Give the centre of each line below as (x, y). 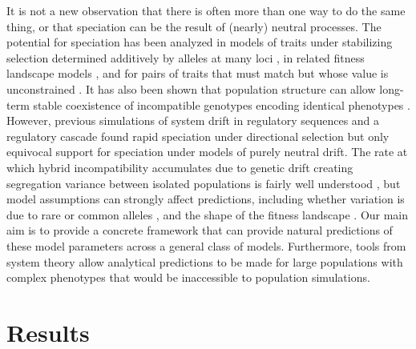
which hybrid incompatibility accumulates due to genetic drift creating (180, 167)
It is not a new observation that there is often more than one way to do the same (206, 10)
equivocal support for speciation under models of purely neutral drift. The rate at (207, 152)
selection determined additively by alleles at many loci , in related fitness (186, 57)
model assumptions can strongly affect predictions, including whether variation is (206, 199)
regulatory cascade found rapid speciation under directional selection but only (198, 136)
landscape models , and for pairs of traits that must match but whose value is (198, 73)
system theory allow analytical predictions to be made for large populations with (205, 261)
